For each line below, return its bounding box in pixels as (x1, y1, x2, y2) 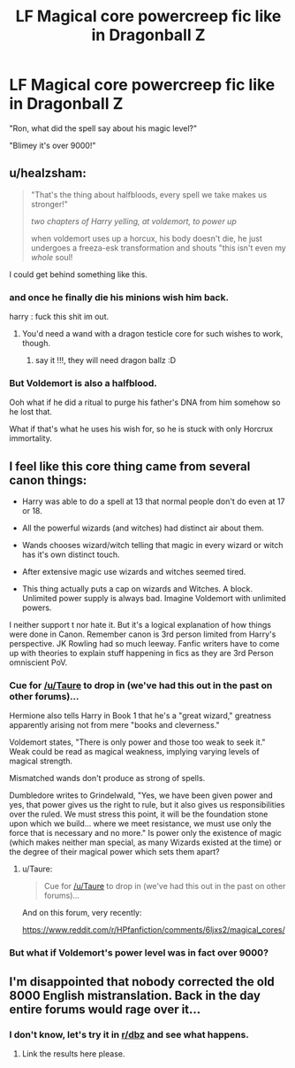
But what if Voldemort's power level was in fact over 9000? (9, 947, 269, 959)
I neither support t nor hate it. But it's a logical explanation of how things (9, 620, 272, 631)
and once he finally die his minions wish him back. (9, 290, 230, 303)
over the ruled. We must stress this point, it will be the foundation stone (9, 809, 269, 820)
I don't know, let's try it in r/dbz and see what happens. (9, 1028, 249, 1041)
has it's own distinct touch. (21, 549, 121, 560)
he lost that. (9, 406, 53, 417)
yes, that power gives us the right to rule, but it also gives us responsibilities (9, 800, 285, 810)
